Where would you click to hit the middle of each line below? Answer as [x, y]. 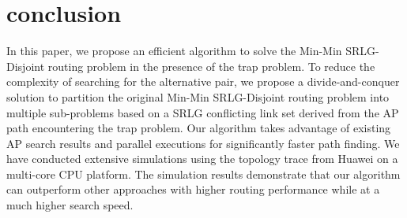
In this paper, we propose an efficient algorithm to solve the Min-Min [174, 51]
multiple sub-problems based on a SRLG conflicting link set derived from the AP [203, 112]
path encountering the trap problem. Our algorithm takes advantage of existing [199, 128]
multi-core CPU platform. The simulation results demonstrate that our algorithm [203, 174]
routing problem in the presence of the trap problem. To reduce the [211, 66]
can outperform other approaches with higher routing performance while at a [193, 189]
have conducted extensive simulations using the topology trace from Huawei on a [202, 159]
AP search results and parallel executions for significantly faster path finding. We [203, 143]
